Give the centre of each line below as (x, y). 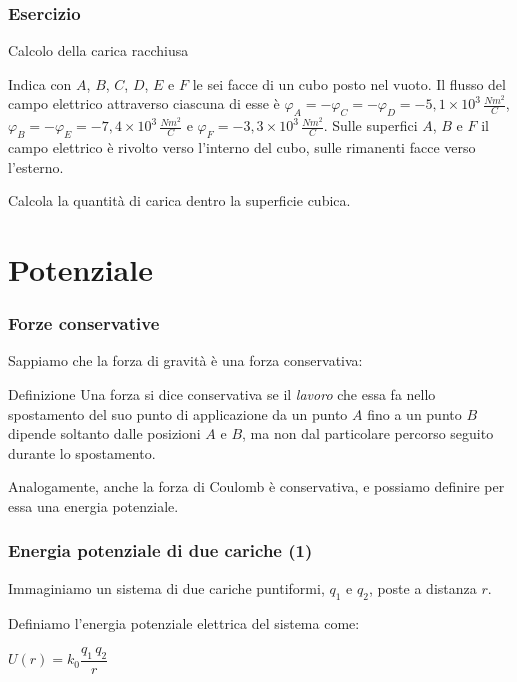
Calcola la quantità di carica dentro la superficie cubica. (179, 200)
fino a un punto (414, 413)
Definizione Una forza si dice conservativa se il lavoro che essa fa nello (222, 393)
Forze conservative (84, 323)
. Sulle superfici (370, 125)
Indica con (40, 83)
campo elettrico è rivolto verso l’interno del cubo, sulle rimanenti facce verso (242, 147)
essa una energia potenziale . (93, 505)
